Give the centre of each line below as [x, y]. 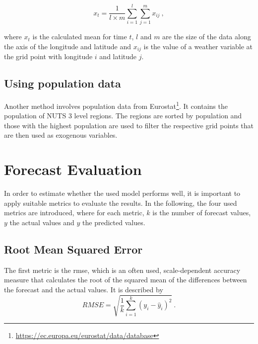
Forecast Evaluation [73, 169]
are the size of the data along [207, 37]
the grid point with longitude [48, 56]
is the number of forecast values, [202, 213]
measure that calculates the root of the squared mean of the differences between [126, 280]
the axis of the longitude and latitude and [68, 46]
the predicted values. [114, 222]
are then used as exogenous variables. [61, 135]
